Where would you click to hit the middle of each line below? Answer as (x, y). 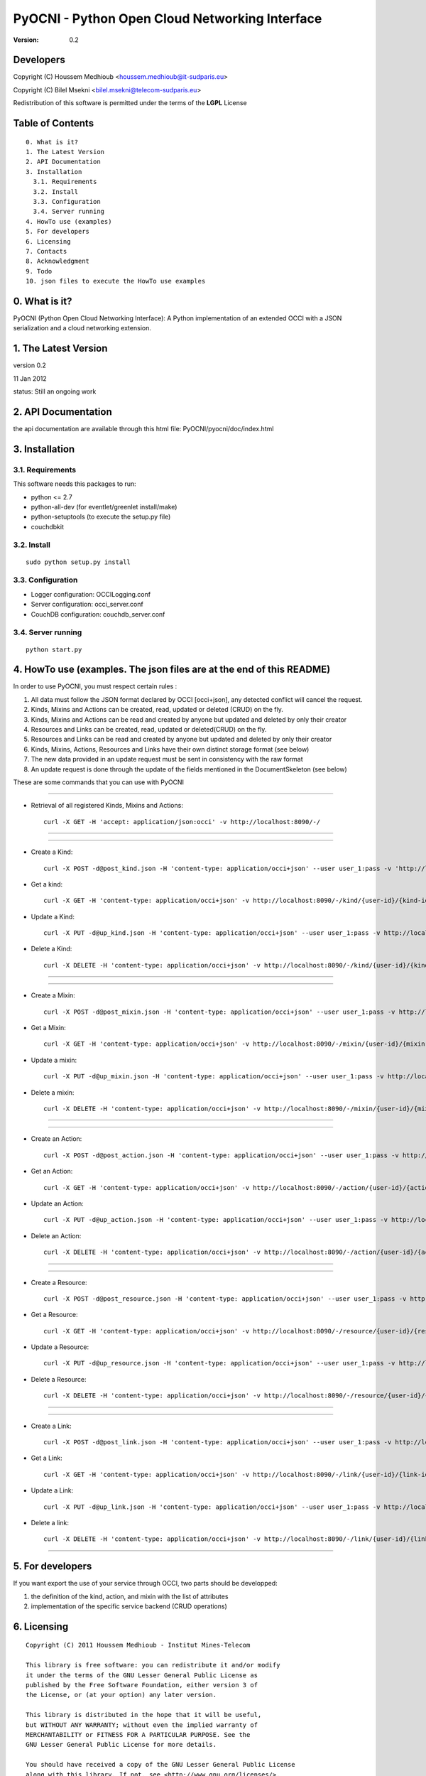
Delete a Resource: (59, 1379)
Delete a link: (50, 1522)
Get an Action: (52, 1171)
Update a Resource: (60, 1347)
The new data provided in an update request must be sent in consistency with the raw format (167, 759)
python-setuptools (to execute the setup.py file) (101, 517)
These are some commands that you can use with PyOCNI (99, 782)
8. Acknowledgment (58, 261)
